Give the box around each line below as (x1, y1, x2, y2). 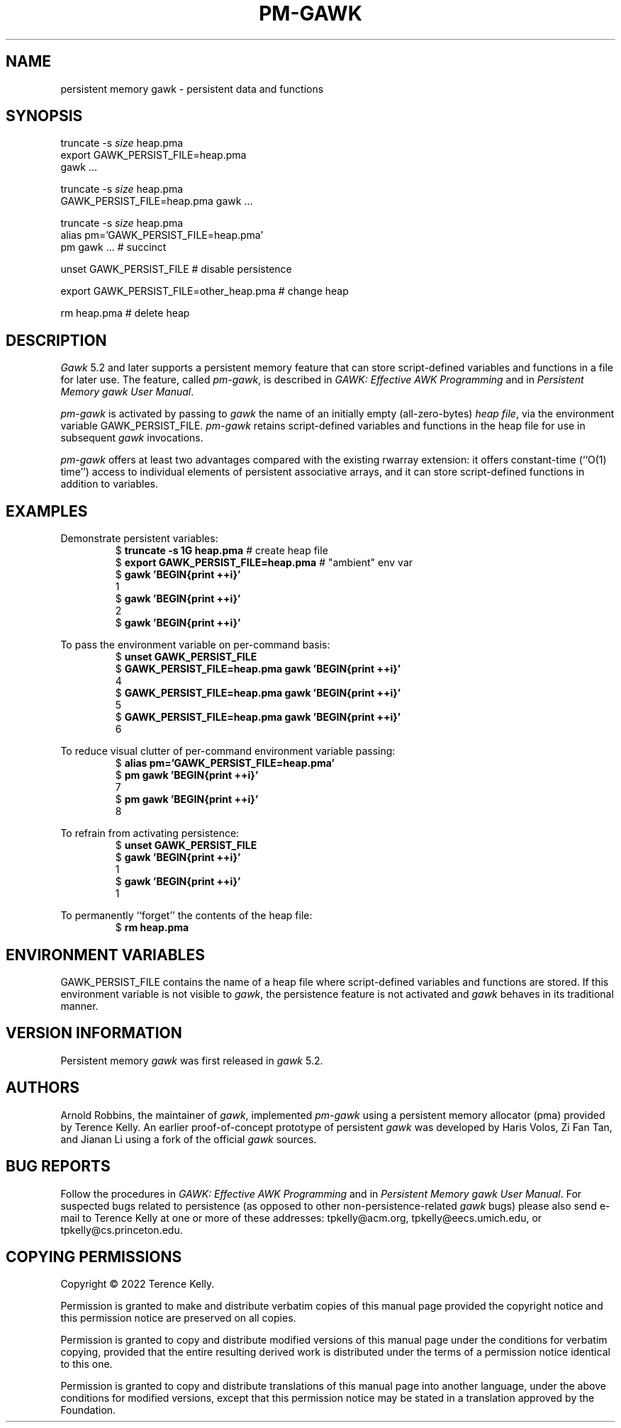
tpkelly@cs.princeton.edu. (60, 1223, 183, 1236)
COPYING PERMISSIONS (6, 1247, 182, 1266)
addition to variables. (60, 478, 159, 490)
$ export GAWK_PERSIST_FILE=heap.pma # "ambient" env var (115, 556, 413, 569)
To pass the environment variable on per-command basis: (60, 639, 330, 651)
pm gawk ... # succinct (60, 241, 167, 254)
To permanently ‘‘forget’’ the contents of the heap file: (60, 909, 313, 922)
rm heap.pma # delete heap (60, 307, 190, 320)
